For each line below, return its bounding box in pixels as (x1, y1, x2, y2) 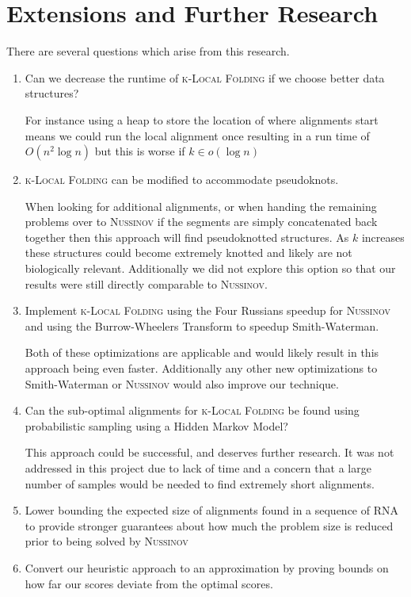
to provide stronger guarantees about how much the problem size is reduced (25, 517, 394, 534)
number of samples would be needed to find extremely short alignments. (25, 475, 375, 492)
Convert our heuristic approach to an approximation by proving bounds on (25, 559, 389, 576)
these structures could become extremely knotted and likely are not (25, 244, 352, 261)
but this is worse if (94, 143, 185, 159)
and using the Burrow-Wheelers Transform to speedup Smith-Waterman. (25, 317, 379, 334)
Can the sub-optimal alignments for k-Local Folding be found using (25, 402, 360, 419)
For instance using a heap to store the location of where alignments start (25, 111, 379, 128)
